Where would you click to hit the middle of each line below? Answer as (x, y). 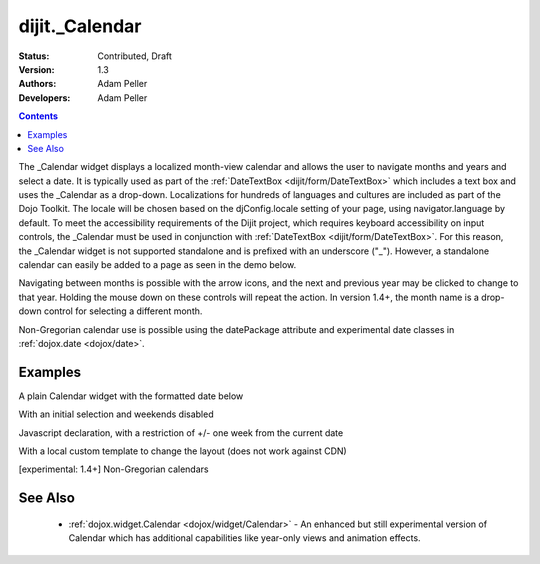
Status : (34, 56)
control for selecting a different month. (123, 311)
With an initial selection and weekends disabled (116, 414)
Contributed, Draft (134, 56)
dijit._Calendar (80, 26)
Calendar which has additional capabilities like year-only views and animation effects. (244, 538)
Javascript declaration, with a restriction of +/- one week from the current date (181, 432)
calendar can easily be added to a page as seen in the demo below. (157, 265)
